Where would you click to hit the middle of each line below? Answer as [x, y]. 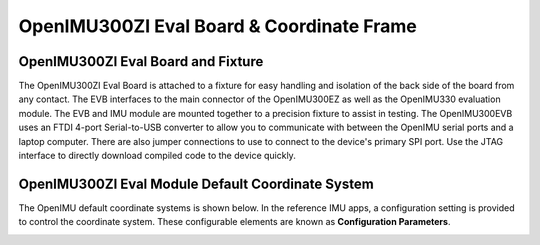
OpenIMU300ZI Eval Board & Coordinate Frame [217, 26]
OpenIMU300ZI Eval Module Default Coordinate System [196, 183]
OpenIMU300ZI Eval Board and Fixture [141, 61]
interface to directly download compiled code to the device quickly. [157, 156]
